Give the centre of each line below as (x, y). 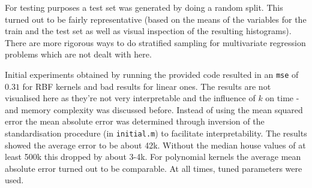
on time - (282, 98)
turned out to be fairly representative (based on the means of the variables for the (156, 19)
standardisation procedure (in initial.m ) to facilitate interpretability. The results (156, 133)
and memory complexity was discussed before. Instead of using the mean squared (154, 109)
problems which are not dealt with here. (78, 54)
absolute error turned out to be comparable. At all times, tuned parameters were (154, 168)
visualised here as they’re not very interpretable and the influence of (130, 98)
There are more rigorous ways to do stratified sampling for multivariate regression (155, 42)
